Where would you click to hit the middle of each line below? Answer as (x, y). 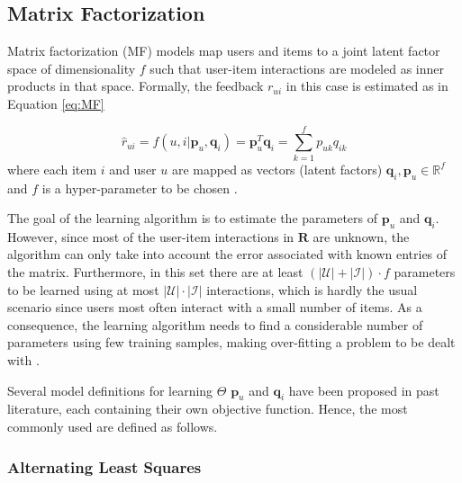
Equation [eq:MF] (56, 103)
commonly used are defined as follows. (113, 427)
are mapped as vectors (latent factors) (277, 169)
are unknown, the (361, 236)
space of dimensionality (72, 68)
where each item (52, 169)
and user (133, 169)
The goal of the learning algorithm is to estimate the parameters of (193, 218)
